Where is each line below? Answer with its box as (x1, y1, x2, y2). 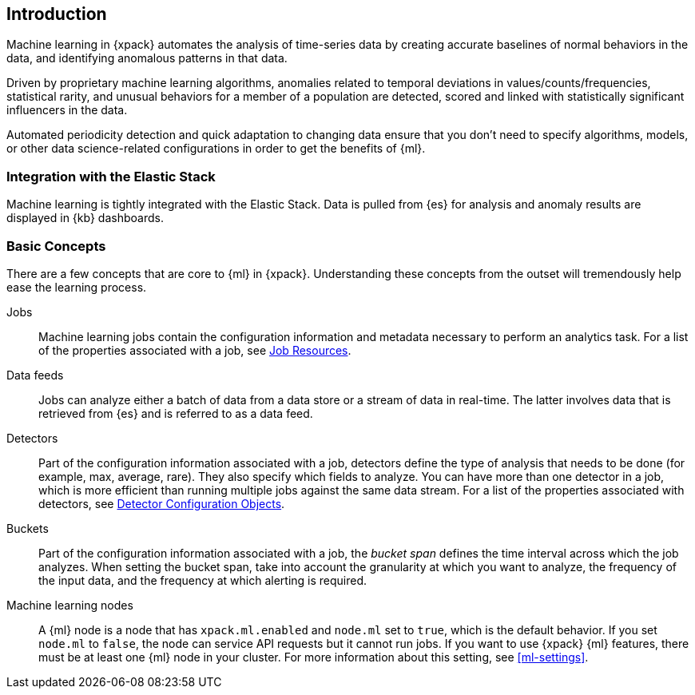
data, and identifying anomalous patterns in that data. (6, 51, 288, 66)
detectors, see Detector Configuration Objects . (38, 496, 285, 510)
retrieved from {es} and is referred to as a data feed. (38, 406, 313, 420)
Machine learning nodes (6, 598, 133, 612)
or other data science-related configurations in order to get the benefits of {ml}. (6, 141, 426, 156)
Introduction (6, 4, 107, 24)
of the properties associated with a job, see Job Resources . (38, 343, 351, 357)
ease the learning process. (6, 280, 147, 294)
